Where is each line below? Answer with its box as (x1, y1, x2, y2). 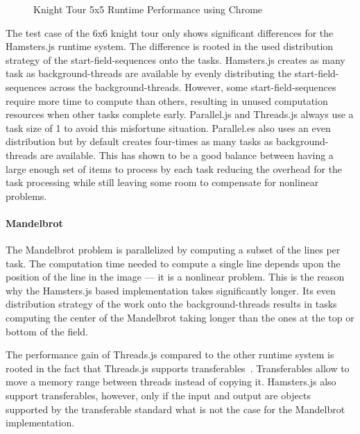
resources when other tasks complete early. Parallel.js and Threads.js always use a (6, 107, 354, 122)
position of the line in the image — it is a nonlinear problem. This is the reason (6, 269, 345, 284)
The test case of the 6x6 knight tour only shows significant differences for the (6, 25, 334, 40)
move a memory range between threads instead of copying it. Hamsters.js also (6, 374, 336, 389)
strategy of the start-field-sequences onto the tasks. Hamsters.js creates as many (6, 52, 345, 67)
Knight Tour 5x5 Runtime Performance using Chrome (33, 2, 263, 16)
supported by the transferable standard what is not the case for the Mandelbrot (6, 401, 345, 416)
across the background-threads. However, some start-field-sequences (49, 79, 336, 94)
